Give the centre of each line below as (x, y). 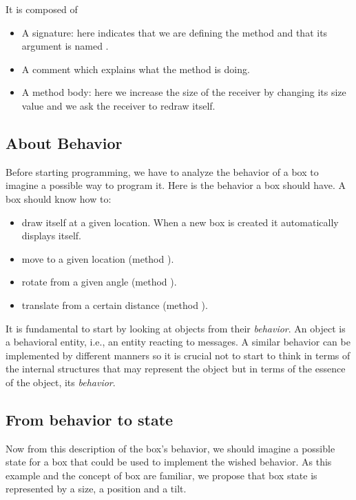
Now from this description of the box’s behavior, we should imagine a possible (170, 448)
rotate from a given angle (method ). (99, 282)
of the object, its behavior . (61, 382)
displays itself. (51, 236)
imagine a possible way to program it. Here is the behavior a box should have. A (176, 185)
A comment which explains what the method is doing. (136, 69)
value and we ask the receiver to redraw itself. (118, 105)
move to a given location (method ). (98, 258)
